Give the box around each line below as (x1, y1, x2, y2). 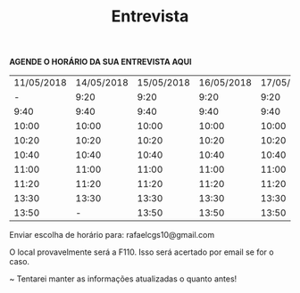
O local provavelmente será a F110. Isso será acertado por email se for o (9, 247, 274, 257)
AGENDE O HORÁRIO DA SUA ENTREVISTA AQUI (9, 56, 192, 68)
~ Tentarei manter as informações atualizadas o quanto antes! (9, 273, 237, 284)
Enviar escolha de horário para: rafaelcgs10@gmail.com (9, 230, 215, 240)
